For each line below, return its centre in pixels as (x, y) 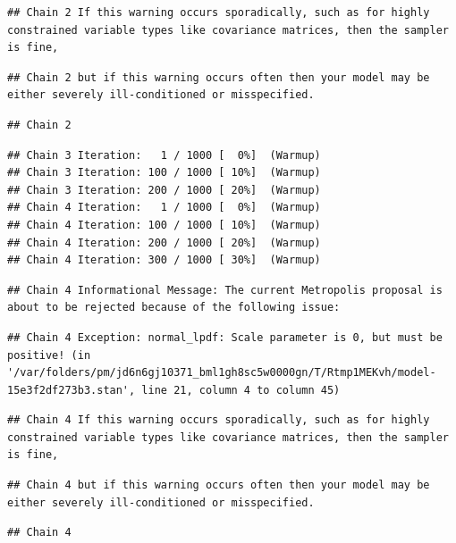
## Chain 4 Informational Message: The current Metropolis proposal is (225, 290)
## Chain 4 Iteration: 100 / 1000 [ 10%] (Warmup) (164, 225)
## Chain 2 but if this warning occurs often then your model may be (219, 77)
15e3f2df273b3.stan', (72, 390)
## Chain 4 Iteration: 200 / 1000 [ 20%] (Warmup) (164, 242)
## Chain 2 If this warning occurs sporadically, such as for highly (219, 13)
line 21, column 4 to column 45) (241, 390)
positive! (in (49, 355)
